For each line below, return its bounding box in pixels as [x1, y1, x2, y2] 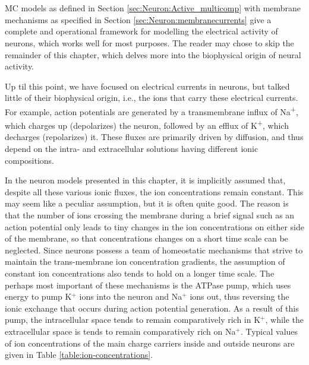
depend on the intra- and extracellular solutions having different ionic [5, 142, 258, 155]
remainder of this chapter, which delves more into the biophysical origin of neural [5, 48, 301, 61]
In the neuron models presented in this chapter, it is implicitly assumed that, [5, 174, 286, 186]
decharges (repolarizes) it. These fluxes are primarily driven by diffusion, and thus [5, 131, 304, 143]
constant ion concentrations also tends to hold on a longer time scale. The [5, 266, 275, 279]
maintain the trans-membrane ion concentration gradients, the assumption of [5, 255, 285, 268]
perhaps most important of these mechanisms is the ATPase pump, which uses [5, 278, 291, 291]
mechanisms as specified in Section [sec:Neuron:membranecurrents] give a [5, 13, 272, 26]
